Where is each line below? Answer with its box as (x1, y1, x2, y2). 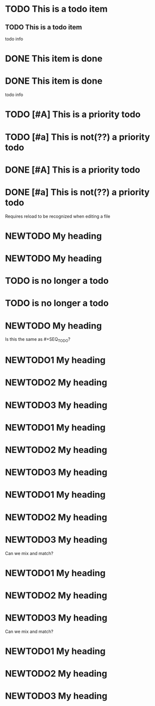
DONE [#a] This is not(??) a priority (5, 186, 150, 198)
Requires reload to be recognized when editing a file (5, 213, 111, 219)
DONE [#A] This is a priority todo (5, 164, 140, 175)
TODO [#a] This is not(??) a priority (5, 131, 150, 143)
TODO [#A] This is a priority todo (5, 109, 141, 120)
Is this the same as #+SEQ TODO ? (5, 336, 71, 344)
